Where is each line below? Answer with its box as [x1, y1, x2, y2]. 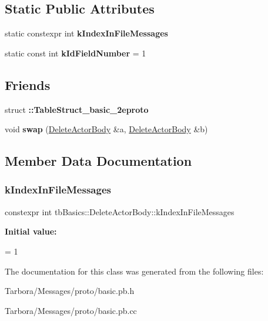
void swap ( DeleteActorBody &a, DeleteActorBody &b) [5, 123, 208, 135]
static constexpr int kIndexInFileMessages [5, 27, 168, 39]
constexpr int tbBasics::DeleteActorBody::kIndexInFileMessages [5, 205, 235, 218]
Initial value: [5, 225, 57, 238]
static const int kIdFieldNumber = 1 [5, 46, 146, 59]
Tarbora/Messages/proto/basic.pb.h [5, 285, 135, 297]
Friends [5, 75, 51, 93]
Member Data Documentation [5, 152, 192, 170]
